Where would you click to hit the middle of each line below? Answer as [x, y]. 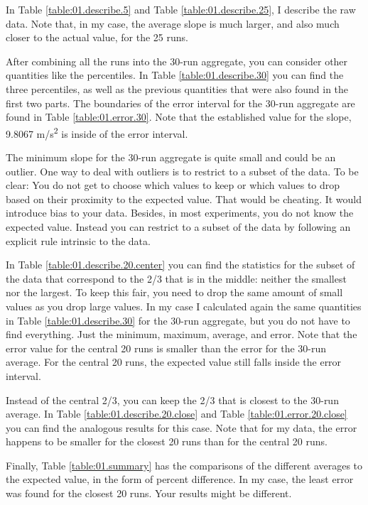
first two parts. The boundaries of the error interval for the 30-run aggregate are [180, 103]
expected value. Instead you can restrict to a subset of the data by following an [178, 226]
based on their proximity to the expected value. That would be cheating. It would [184, 199]
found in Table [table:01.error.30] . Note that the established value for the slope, [179, 117]
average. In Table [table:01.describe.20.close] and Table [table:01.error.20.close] [177, 414]
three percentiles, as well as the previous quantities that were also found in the [177, 88]
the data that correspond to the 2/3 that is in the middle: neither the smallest [176, 278]
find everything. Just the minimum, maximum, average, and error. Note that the [182, 334]
